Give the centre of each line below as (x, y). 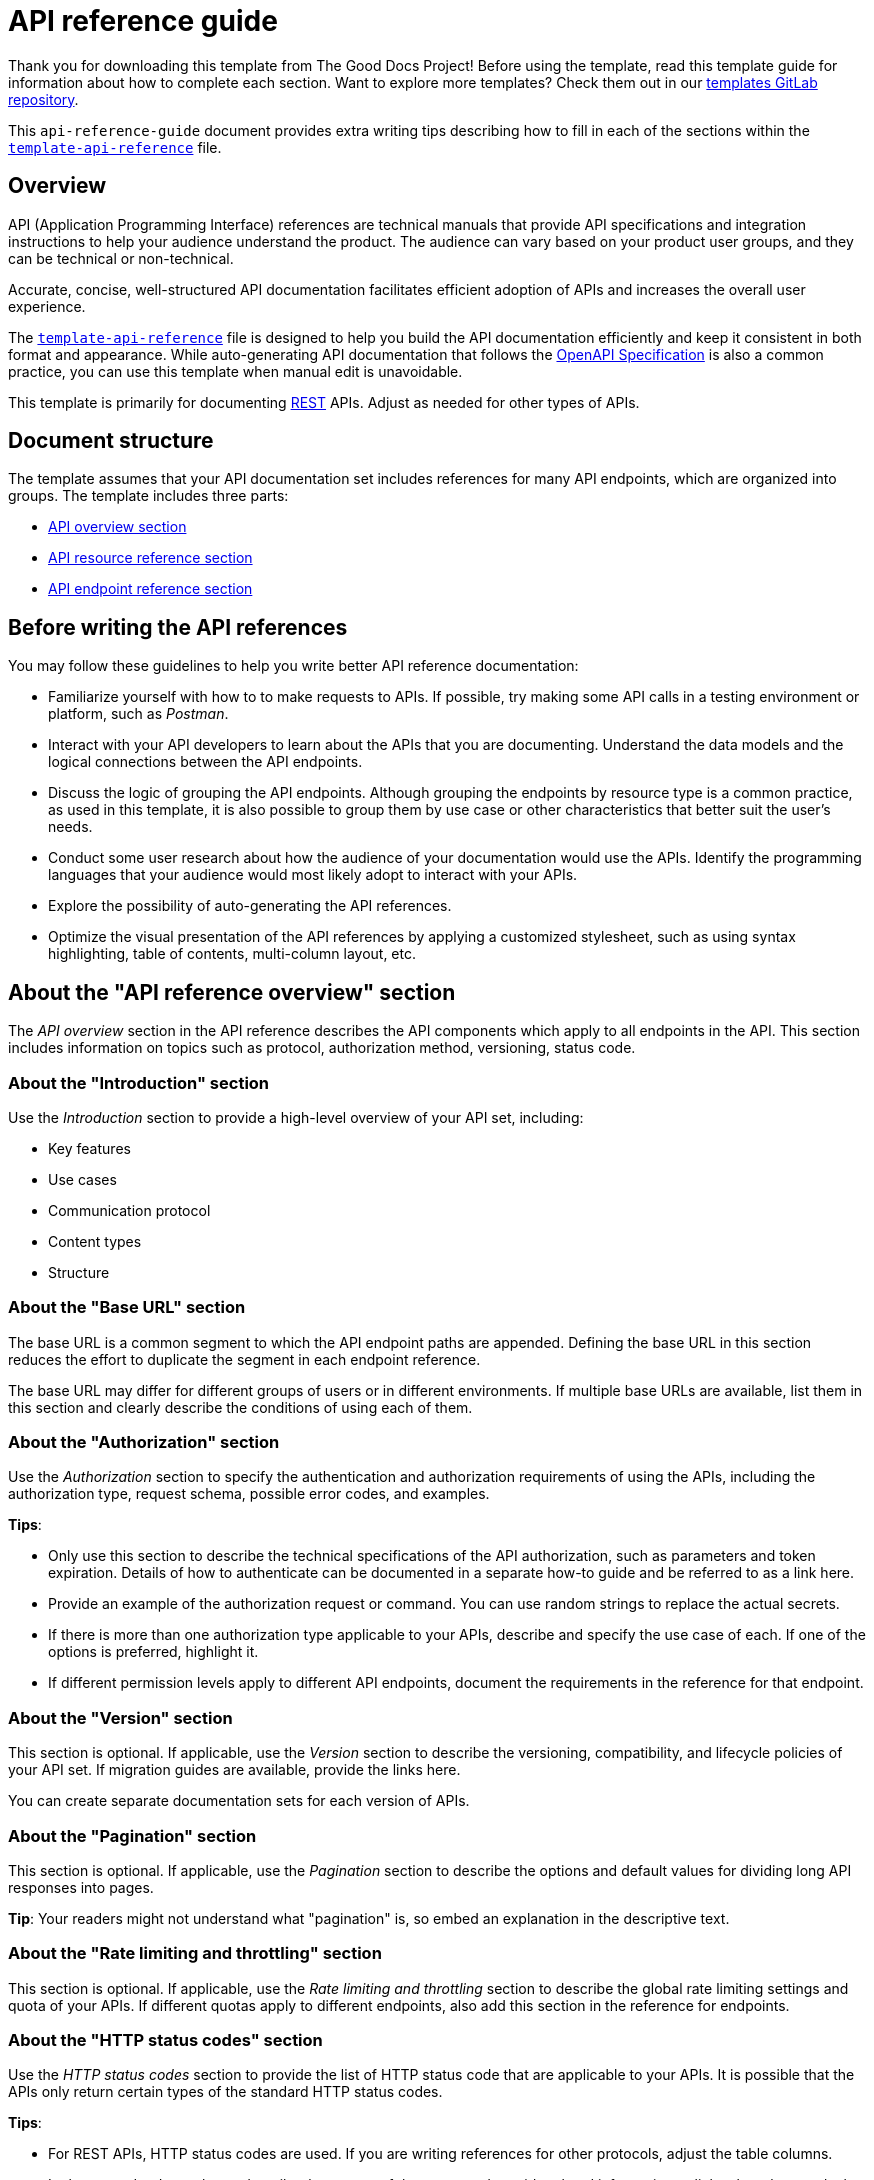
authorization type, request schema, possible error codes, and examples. (249, 1494)
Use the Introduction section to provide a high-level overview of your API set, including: (296, 1117)
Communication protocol (129, 1210)
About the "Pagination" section (132, 1835)
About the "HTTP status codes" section (165, 2040)
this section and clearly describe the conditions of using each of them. (240, 1407)
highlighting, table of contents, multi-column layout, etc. (232, 954)
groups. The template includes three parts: (148, 496)
